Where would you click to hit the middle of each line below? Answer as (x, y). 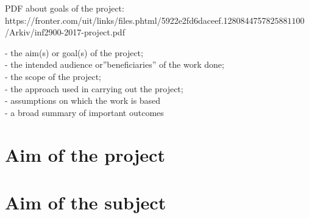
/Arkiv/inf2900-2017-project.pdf (65, 32)
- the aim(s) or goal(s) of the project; (74, 52)
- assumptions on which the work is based (83, 100)
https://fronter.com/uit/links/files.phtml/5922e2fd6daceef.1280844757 (136, 20)
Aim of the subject (86, 202)
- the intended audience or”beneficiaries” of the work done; (115, 64)
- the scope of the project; (53, 76)
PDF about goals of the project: (65, 8)
